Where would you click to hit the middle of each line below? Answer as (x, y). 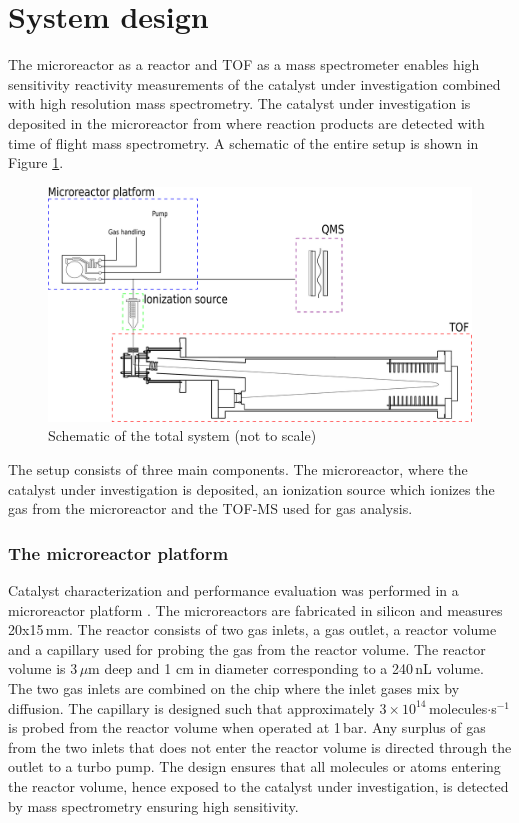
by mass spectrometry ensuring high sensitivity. (153, 805)
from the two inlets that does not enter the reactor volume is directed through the (260, 746)
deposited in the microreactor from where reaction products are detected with (246, 122)
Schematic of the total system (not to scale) (182, 435)
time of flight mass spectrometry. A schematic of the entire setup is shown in (243, 142)
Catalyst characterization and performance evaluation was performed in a (233, 590)
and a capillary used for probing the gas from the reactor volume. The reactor (247, 648)
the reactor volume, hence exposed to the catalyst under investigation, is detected (258, 786)
